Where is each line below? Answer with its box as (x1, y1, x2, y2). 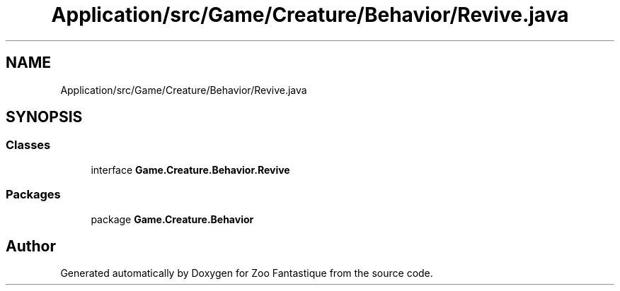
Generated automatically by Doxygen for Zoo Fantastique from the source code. (60, 267, 433, 280)
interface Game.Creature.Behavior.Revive (91, 163, 290, 176)
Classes (6, 138, 51, 153)
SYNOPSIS (6, 108, 83, 126)
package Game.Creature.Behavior (91, 213, 254, 225)
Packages (6, 187, 61, 202)
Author (6, 237, 56, 255)
